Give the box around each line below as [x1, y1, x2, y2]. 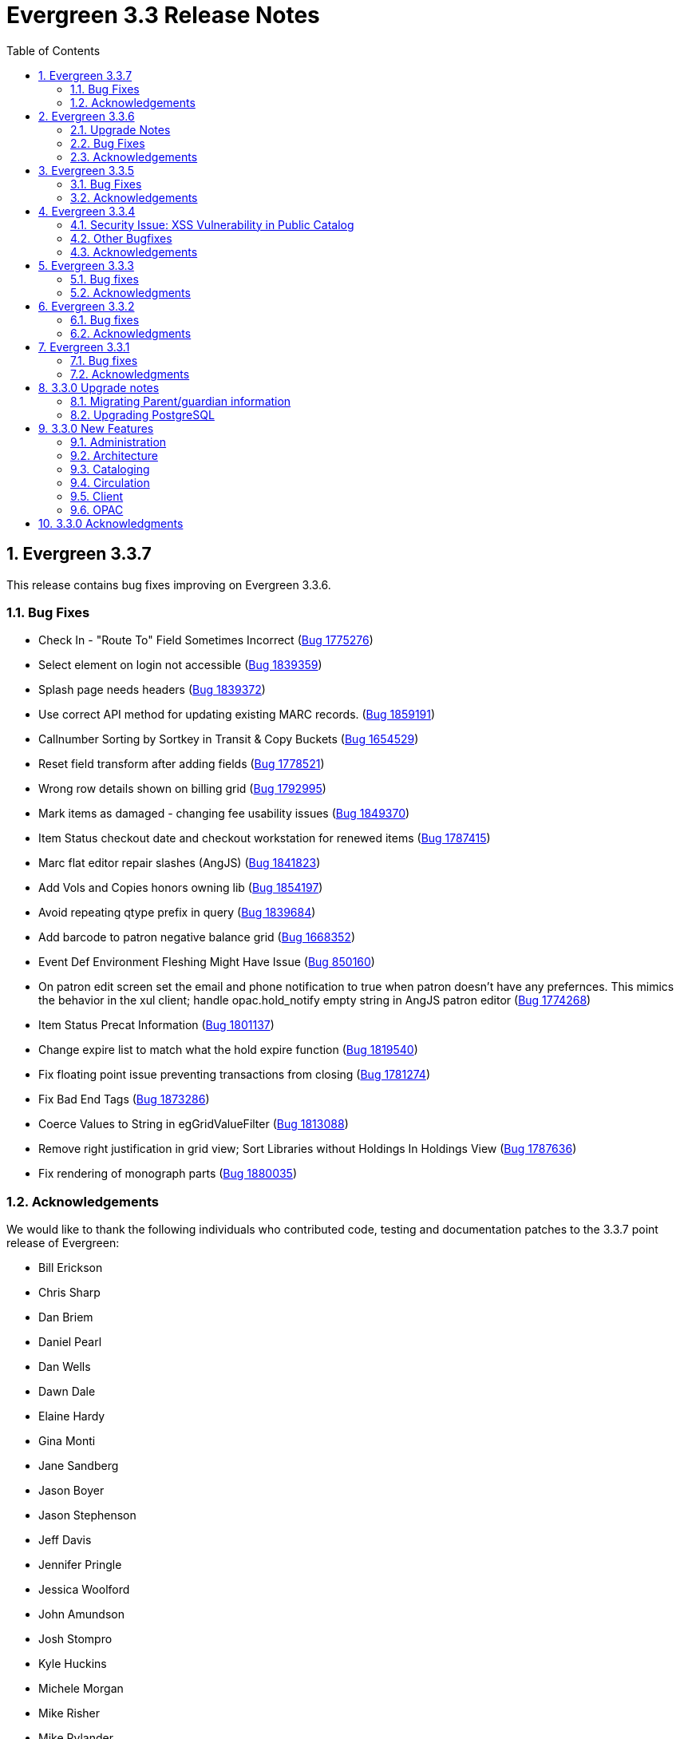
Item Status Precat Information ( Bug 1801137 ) [38, 1018, 275, 1032]
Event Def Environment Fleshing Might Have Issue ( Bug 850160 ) [38, 955, 375, 969]
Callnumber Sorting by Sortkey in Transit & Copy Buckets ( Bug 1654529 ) [38, 732, 419, 747]
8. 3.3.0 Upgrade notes [38, 380, 160, 394]
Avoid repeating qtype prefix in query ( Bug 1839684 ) [38, 905, 316, 920]
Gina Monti [38, 1434, 96, 1448]
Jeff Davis [38, 1533, 92, 1547]
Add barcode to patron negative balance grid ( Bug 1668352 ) [38, 930, 355, 945]
